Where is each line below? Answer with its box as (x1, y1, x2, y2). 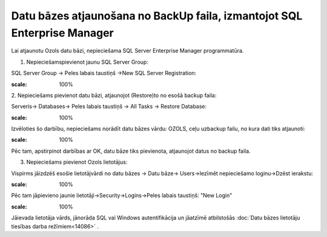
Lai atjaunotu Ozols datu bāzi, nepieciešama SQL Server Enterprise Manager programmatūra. (11, 47, 244, 55)
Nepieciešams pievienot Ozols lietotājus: (26, 158, 128, 166)
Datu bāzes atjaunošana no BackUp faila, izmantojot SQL (11, 9, 303, 22)
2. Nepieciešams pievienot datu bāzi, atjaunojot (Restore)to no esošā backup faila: (11, 92, 217, 99)
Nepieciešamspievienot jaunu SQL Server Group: (26, 58, 148, 65)
